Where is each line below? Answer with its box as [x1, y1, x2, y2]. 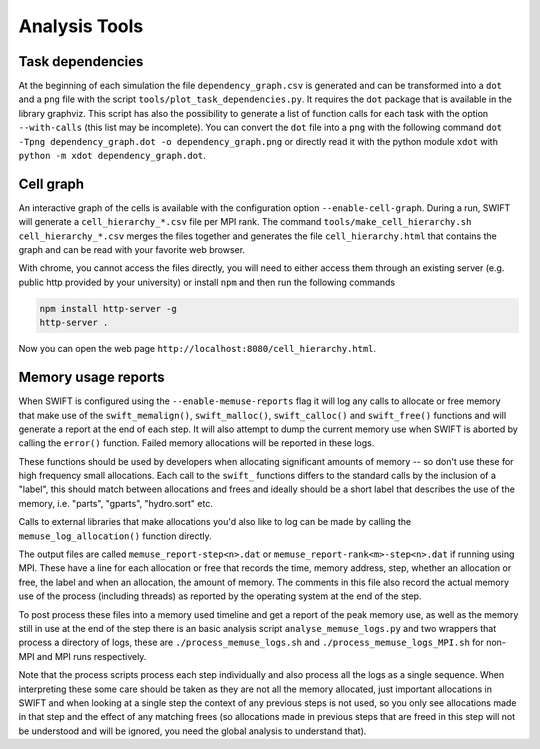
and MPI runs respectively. [36, 650, 147, 662]
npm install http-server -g [39, 303, 177, 314]
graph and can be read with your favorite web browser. [18, 244, 245, 256]
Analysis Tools [18, 15, 144, 37]
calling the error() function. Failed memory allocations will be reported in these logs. [18, 437, 375, 449]
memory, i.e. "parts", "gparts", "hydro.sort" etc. [18, 497, 214, 509]
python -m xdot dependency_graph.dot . [18, 150, 207, 162]
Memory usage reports [18, 369, 165, 386]
